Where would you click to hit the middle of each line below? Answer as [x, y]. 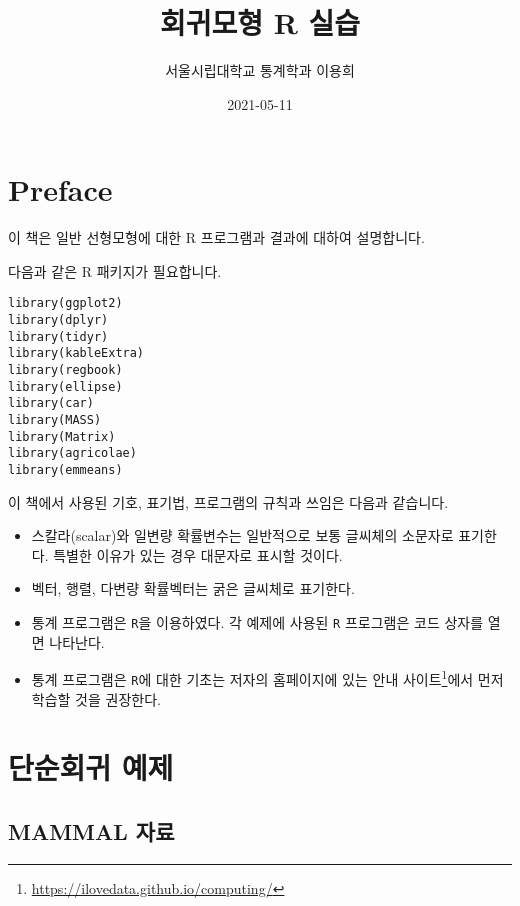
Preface [60, 189]
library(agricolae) [72, 453]
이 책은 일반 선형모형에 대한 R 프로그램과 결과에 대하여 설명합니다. [216, 237]
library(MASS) [55, 420]
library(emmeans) [65, 470]
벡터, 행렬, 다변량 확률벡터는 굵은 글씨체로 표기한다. [193, 588]
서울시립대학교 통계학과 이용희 [260, 70]
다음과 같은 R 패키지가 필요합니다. [115, 270]
